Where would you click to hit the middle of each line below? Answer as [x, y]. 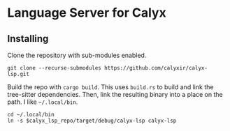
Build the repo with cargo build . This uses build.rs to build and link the [110, 87]
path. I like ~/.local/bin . [43, 102]
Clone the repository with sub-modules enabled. [77, 55]
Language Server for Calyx [87, 13]
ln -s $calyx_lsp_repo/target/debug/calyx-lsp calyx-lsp [92, 121]
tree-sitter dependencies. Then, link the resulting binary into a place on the [115, 94]
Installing [28, 39]
